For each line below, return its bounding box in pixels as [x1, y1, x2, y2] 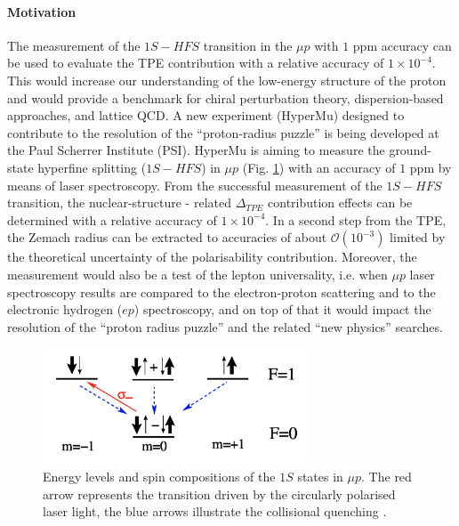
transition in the [203, 36, 293, 54]
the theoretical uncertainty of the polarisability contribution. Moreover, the [7, 247, 417, 266]
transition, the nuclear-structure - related [7, 193, 231, 212]
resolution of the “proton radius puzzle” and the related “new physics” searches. [7, 317, 443, 336]
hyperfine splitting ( [37, 158, 147, 176]
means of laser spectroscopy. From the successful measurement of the [7, 175, 382, 194]
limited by [390, 228, 446, 247]
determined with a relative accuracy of [7, 210, 217, 229]
